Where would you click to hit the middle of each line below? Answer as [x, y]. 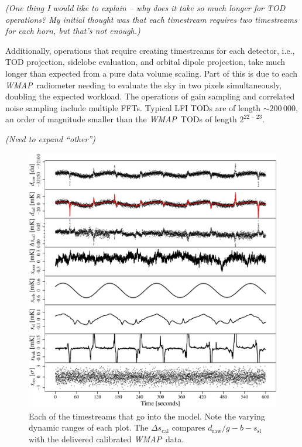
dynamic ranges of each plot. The [89, 427]
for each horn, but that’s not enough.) [73, 31]
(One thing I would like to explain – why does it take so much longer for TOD [145, 8]
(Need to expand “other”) [50, 138]
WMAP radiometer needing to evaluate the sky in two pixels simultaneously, [143, 85]
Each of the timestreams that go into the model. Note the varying [147, 416]
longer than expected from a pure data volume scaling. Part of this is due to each [152, 73]
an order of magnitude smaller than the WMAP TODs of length [121, 119]
